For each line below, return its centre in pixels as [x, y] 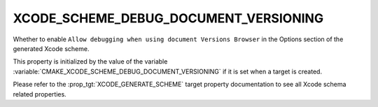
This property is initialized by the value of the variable [90, 62]
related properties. [40, 94]
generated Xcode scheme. [51, 48]
